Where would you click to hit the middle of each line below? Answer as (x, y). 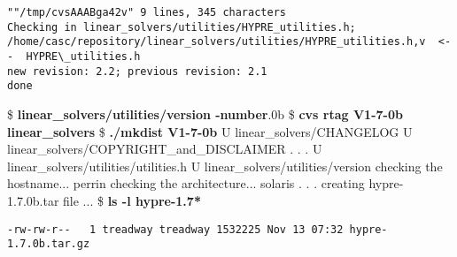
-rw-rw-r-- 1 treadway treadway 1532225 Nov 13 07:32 (175, 229)
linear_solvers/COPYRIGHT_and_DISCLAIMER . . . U (165, 149)
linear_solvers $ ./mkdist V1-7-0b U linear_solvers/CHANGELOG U (210, 131)
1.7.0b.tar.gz (49, 244)
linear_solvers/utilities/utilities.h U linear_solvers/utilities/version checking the (225, 166)
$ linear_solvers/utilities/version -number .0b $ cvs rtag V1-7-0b (205, 113)
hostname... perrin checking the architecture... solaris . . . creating (186, 183)
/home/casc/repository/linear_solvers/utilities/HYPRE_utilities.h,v (217, 42)
